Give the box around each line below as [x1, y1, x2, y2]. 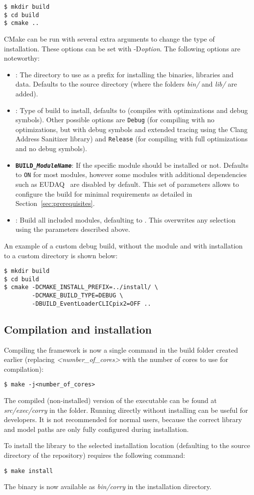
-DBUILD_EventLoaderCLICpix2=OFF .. [32, 300, 151, 307]
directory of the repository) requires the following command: [4, 450, 185, 460]
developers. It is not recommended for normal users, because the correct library [4, 414, 242, 425]
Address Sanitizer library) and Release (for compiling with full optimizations [15, 134, 248, 144]
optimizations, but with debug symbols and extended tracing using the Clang [15, 124, 248, 134]
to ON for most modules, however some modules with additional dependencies [15, 169, 247, 180]
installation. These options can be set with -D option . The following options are [4, 43, 241, 53]
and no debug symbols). [15, 143, 87, 154]
